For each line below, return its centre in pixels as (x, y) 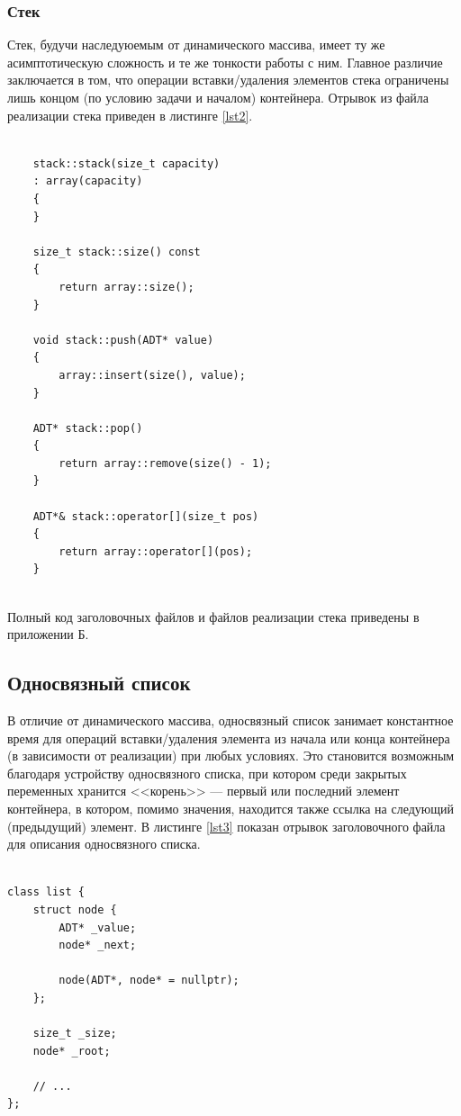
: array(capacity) (88, 181)
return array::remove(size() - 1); (165, 463)
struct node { (75, 909)
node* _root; (72, 1051)
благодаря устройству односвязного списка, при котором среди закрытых (207, 773)
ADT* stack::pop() (88, 428)
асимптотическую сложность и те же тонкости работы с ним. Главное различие (225, 62)
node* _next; (98, 945)
